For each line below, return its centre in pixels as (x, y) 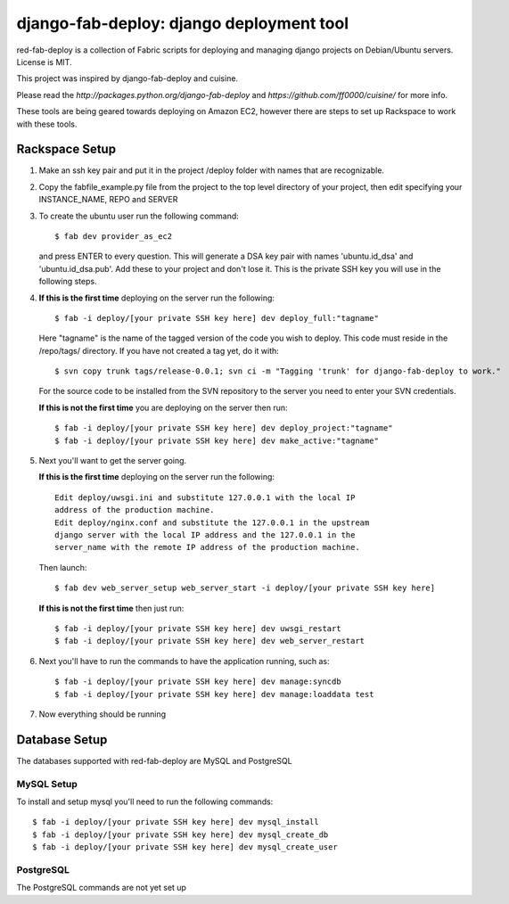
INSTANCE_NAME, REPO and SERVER (108, 200)
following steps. (68, 282)
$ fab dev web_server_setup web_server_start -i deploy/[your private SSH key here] (245, 588)
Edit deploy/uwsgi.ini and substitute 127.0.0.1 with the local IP (205, 497)
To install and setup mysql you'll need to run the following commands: (145, 801)
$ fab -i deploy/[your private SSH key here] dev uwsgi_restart (198, 628)
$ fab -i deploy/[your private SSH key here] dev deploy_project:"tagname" (224, 428)
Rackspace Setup (66, 149)
